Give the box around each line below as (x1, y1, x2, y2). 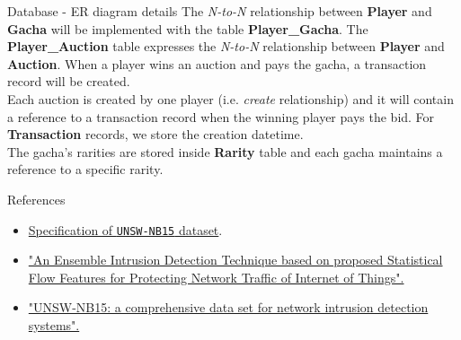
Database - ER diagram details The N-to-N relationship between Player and (7, 2, 432, 20)
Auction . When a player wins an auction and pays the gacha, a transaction (7, 54, 427, 73)
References (7, 189, 66, 208)
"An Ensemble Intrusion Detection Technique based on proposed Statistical (28, 250, 443, 269)
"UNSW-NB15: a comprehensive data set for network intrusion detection (28, 298, 429, 317)
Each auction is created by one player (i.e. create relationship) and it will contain (7, 89, 454, 108)
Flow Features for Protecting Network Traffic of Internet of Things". (28, 267, 404, 286)
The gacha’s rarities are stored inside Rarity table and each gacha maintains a (7, 142, 443, 161)
